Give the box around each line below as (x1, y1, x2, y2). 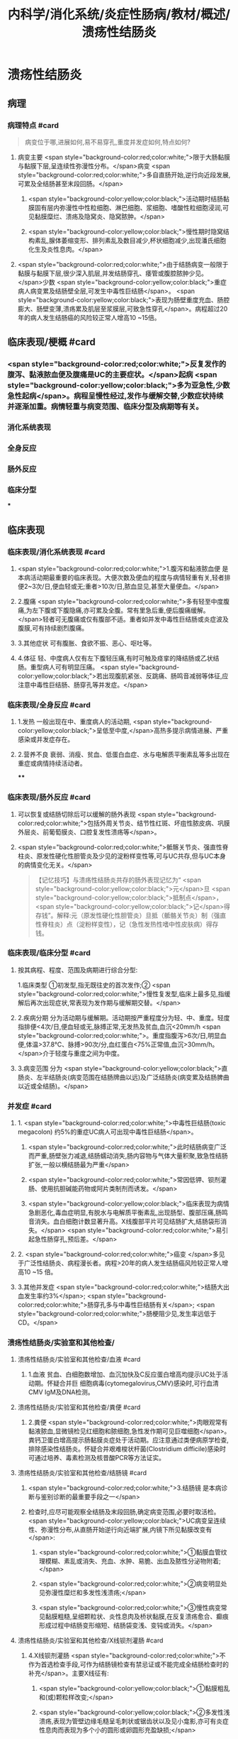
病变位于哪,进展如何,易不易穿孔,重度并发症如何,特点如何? (24, 138, 191, 146)
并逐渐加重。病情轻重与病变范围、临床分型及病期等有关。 (7, 402, 203, 412)
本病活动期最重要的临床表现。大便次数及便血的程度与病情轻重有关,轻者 (17, 573, 225, 582)
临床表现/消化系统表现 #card (7, 547, 106, 557)
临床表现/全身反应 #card (7, 700, 91, 710)
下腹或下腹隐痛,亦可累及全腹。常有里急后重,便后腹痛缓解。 (38, 606, 210, 614)
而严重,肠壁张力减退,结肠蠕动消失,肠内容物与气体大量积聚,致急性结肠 (28, 1152, 228, 1160)
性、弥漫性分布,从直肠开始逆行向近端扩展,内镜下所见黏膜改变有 (28, 1525, 212, 1534)
